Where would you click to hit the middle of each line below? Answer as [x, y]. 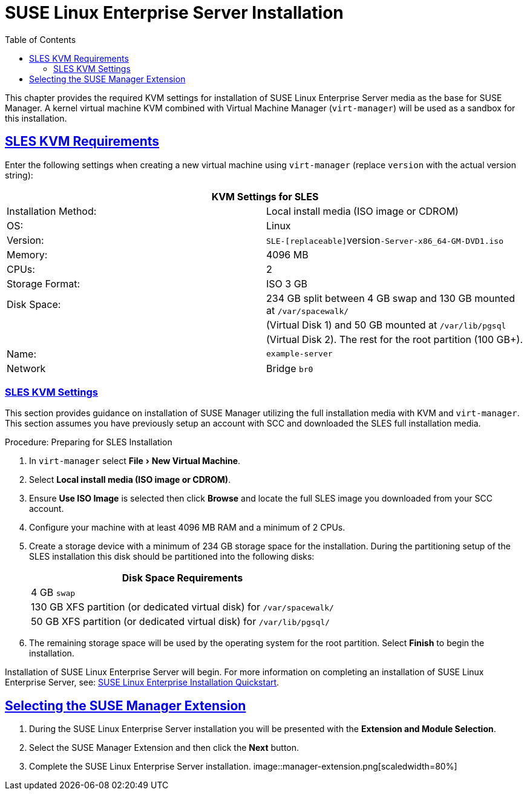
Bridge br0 [290, 368]
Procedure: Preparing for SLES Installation [89, 442]
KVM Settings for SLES [265, 196]
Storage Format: [44, 283]
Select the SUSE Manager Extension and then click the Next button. [164, 748]
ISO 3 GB [287, 283]
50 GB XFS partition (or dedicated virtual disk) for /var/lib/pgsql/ [181, 622]
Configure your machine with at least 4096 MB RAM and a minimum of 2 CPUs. [187, 528]
